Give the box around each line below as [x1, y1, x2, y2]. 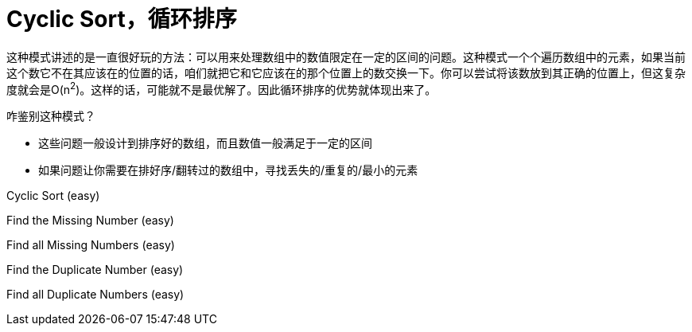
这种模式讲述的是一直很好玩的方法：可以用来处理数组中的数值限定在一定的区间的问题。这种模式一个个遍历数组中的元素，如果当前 [6, 49, 686, 64]
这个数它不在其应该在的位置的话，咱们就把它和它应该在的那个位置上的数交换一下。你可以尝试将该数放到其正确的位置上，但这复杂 [6, 65, 686, 80]
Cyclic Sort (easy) [6, 189, 100, 203]
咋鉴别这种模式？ [6, 109, 95, 123]
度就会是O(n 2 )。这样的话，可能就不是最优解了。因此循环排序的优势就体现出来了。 [6, 80, 437, 96]
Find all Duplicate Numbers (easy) [6, 287, 185, 302]
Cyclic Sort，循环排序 [6, 6, 237, 33]
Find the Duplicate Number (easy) [6, 263, 184, 277]
